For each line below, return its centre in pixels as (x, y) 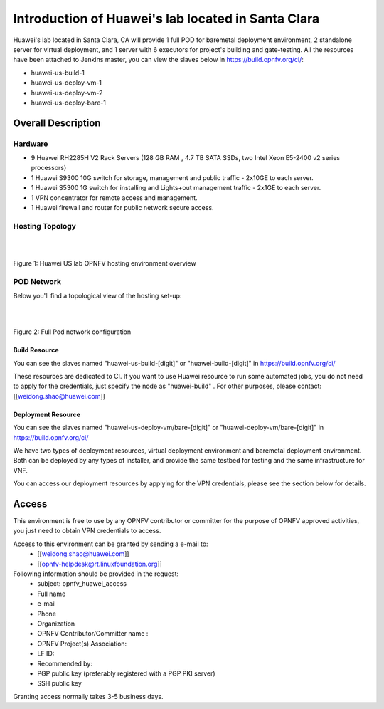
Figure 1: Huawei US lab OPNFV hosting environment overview (105, 263)
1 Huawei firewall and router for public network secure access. (122, 208)
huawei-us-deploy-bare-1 (69, 103)
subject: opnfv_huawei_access (82, 584)
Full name (52, 594)
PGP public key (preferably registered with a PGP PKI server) (127, 673)
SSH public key (59, 683)
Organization (56, 624)
